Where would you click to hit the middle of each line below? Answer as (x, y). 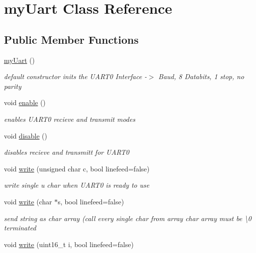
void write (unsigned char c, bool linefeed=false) (77, 168)
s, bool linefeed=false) (91, 201)
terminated (20, 228)
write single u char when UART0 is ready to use (77, 185)
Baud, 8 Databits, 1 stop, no (201, 76)
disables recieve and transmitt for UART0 (67, 152)
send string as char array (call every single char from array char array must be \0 (128, 218)
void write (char (28, 201)
